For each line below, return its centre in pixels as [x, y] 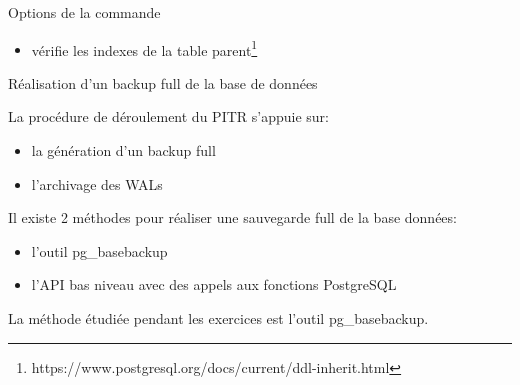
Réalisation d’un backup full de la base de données [163, 82]
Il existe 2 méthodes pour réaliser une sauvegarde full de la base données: [232, 217]
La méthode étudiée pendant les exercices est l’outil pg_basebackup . [218, 318]
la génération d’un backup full [123, 150]
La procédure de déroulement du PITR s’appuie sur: [168, 116]
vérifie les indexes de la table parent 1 [144, 48]
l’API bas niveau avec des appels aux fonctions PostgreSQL [214, 284]
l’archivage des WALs [97, 183]
